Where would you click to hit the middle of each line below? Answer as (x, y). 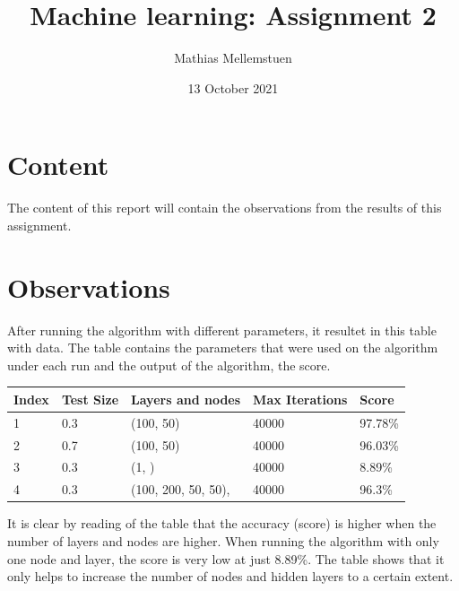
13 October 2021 (233, 87)
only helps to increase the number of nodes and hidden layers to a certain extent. (230, 576)
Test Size (90, 399)
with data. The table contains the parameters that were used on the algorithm (223, 348)
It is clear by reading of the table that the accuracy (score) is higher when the (222, 523)
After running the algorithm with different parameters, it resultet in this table (222, 330)
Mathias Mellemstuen (233, 58)
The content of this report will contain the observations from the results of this (225, 208)
